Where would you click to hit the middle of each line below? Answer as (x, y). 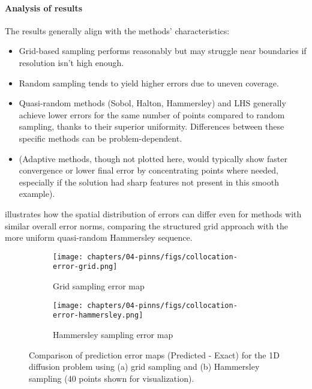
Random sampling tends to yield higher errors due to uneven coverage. (149, 83)
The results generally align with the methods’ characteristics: (117, 30)
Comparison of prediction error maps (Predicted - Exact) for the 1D (154, 354)
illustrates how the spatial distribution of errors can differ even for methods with (153, 213)
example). (37, 194)
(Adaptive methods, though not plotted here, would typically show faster (153, 158)
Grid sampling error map (99, 286)
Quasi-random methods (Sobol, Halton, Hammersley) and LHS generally (152, 103)
